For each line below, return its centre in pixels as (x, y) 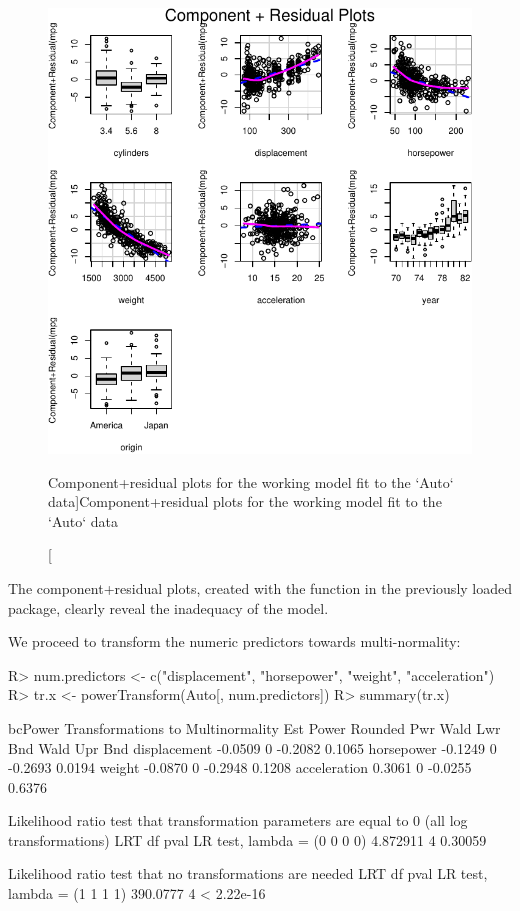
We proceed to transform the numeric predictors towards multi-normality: (234, 641)
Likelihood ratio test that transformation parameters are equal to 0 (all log (238, 820)
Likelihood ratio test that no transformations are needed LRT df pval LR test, (248, 873)
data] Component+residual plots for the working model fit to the (245, 501)
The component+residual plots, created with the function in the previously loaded (260, 587)
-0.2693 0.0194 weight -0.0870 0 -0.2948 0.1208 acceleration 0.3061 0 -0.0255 (240, 767)
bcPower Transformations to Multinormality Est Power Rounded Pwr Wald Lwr (254, 727)
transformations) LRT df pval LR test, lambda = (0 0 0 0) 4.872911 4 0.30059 (247, 839)
